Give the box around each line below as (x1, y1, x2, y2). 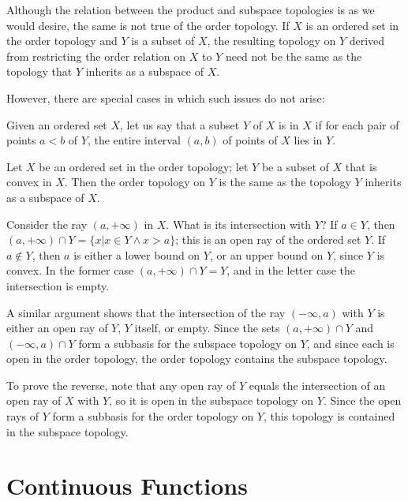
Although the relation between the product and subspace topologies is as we (6, 2, 375, 17)
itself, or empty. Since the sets (134, 320, 280, 336)
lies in (294, 132, 323, 148)
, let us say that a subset (120, 116, 240, 133)
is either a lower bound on (73, 246, 200, 263)
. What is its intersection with (166, 215, 312, 232)
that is (345, 158, 377, 174)
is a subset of (131, 32, 195, 49)
